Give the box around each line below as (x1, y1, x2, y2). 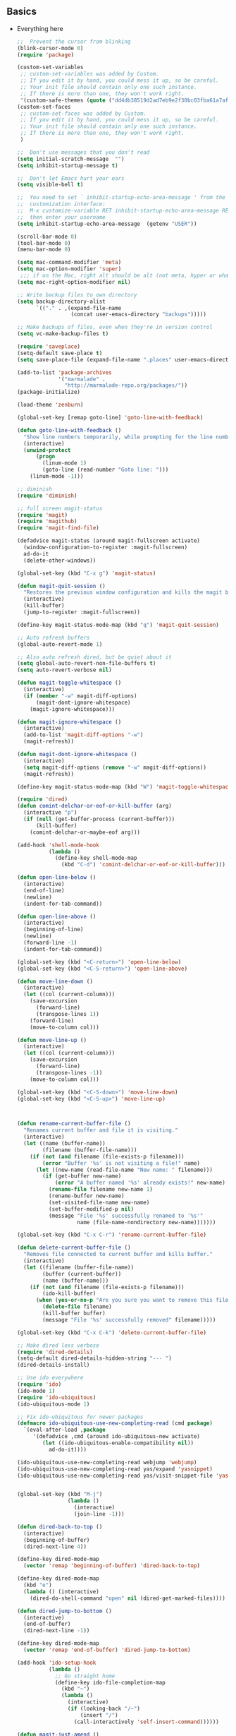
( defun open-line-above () (16, 913, 97, 920)
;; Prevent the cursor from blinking (16, 38, 131, 45)
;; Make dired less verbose (16, 1341, 99, 1349)
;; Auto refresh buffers (16, 634, 90, 641)
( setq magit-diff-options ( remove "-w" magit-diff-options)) (23, 764, 207, 771)
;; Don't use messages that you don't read (16, 148, 150, 156)
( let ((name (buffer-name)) (23, 1140, 106, 1147)
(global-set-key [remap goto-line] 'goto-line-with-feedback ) (16, 414, 204, 421)
